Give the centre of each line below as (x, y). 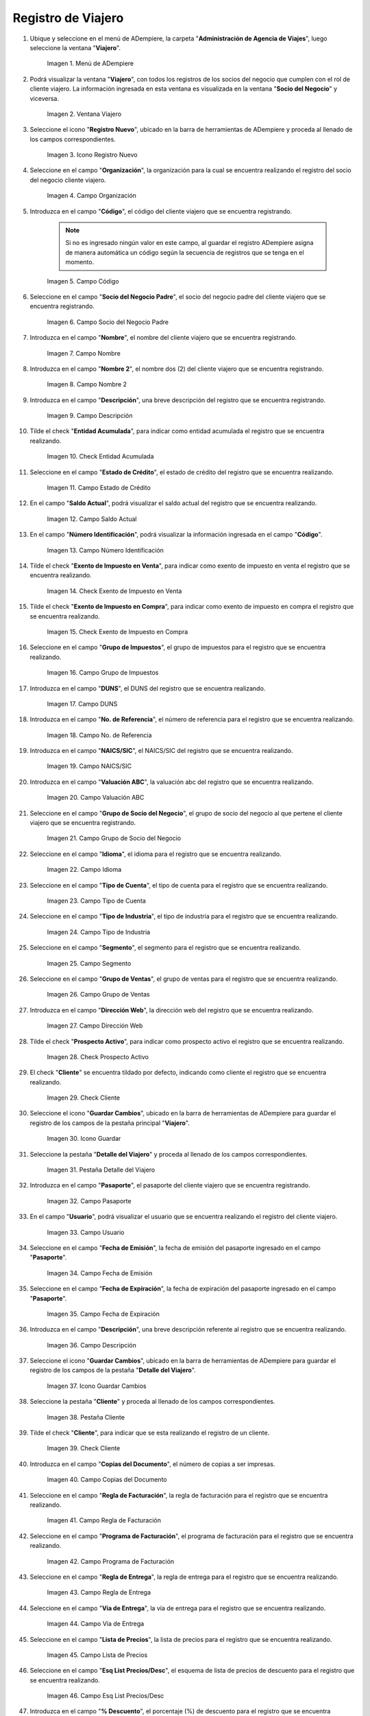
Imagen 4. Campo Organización (92, 196)
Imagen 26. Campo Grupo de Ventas (98, 995)
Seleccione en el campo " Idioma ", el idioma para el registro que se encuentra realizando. (156, 854)
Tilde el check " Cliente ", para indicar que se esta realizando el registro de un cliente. (150, 1433)
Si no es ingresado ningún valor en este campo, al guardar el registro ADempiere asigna (189, 243)
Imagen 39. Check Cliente (84, 1448)
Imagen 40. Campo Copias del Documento (107, 1480)
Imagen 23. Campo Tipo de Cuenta (97, 901)
